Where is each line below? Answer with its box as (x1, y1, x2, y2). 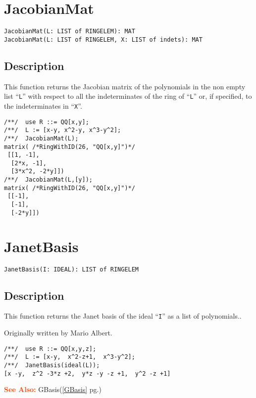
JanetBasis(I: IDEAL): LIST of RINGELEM (4, 265, 139, 273)
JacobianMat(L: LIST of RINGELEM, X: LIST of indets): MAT (4, 36, 203, 43)
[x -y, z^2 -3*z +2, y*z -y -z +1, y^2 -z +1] (4, 370, 171, 377)
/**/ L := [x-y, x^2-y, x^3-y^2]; (4, 127, 121, 134)
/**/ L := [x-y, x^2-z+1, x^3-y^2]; (4, 353, 135, 361)
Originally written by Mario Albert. (4, 328, 112, 338)
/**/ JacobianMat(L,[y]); (4, 176, 93, 184)
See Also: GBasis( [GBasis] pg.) (4, 384, 102, 395)
